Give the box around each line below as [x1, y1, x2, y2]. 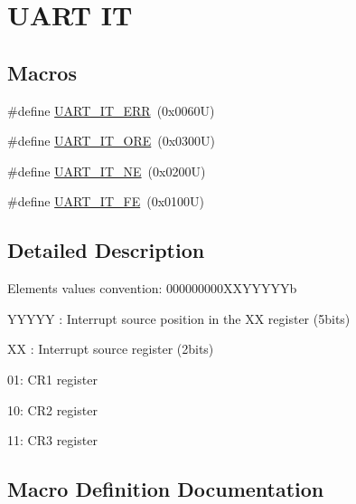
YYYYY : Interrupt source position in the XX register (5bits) [7, 309, 351, 328]
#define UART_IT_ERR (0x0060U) [7, 100, 215, 119]
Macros [7, 58, 77, 86]
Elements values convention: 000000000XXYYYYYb [7, 279, 297, 298]
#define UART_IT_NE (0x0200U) [7, 161, 206, 180]
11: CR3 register [7, 431, 98, 450]
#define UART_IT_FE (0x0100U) [7, 192, 204, 211]
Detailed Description [7, 236, 205, 264]
